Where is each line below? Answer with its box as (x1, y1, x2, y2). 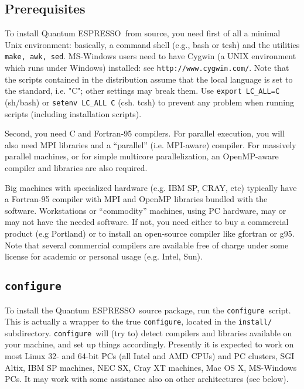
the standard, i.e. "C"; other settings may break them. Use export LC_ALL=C (5, 84, 280, 97)
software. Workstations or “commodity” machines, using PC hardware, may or (5, 204, 286, 216)
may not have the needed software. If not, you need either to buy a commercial (5, 216, 289, 228)
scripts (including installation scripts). (5, 107, 142, 120)
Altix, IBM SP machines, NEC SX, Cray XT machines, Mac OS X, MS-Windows (5, 361, 297, 373)
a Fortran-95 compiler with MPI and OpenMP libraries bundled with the (5, 193, 268, 205)
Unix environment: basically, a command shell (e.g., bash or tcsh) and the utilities (5, 38, 300, 50)
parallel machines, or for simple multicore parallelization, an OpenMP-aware (5, 150, 279, 162)
